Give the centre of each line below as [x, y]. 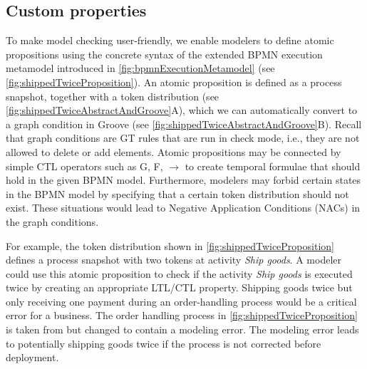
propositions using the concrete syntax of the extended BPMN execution [164, 54]
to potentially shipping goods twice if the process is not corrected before [164, 343]
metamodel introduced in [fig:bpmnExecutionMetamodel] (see [140, 68]
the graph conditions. [52, 221]
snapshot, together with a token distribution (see [113, 96]
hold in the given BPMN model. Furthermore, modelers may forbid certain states [183, 180]
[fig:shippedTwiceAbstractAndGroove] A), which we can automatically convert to [182, 110]
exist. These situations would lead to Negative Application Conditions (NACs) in [183, 208]
